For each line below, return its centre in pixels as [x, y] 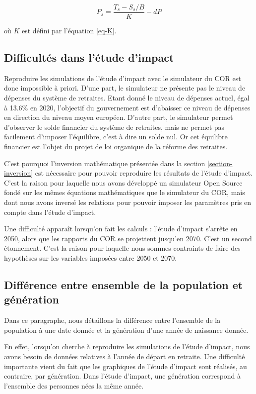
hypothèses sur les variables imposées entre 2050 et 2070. [91, 257]
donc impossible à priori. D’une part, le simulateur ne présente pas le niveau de [125, 88]
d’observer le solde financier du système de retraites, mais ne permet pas [114, 127]
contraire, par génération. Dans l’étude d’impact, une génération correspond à [123, 376]
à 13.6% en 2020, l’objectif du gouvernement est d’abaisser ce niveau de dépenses [127, 107]
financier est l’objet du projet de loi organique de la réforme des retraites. [116, 147]
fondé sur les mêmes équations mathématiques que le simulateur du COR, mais [125, 192]
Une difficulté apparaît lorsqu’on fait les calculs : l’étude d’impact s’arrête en [121, 229]
